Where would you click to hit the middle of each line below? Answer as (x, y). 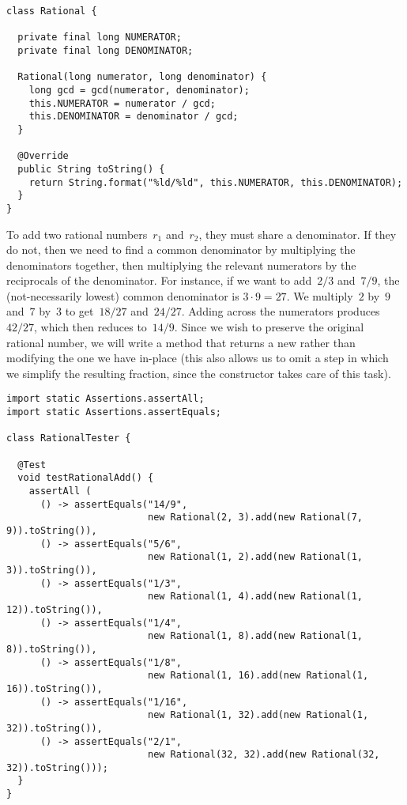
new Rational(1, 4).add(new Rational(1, (255, 597)
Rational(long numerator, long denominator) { (142, 77)
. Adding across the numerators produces (281, 311)
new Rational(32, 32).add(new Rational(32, (264, 755)
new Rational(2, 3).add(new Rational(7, (255, 518)
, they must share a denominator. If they (298, 234)
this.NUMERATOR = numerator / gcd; (122, 103)
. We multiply (320, 295)
